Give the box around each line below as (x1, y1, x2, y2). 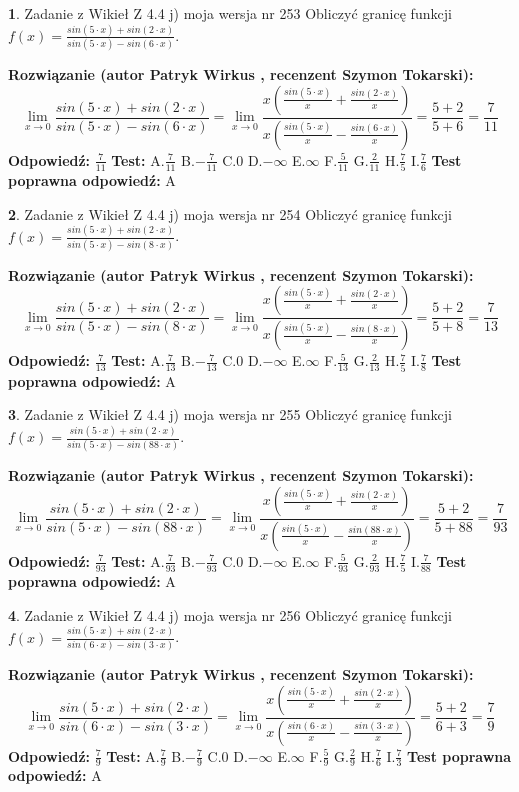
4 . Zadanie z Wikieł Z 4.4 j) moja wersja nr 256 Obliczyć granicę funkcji (8, 604, 452, 625)
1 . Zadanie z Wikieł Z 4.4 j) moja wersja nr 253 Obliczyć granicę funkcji (8, 3, 452, 23)
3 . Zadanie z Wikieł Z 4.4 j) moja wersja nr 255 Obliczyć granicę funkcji (8, 404, 452, 425)
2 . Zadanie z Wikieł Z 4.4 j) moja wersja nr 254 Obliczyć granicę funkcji (8, 203, 452, 224)
